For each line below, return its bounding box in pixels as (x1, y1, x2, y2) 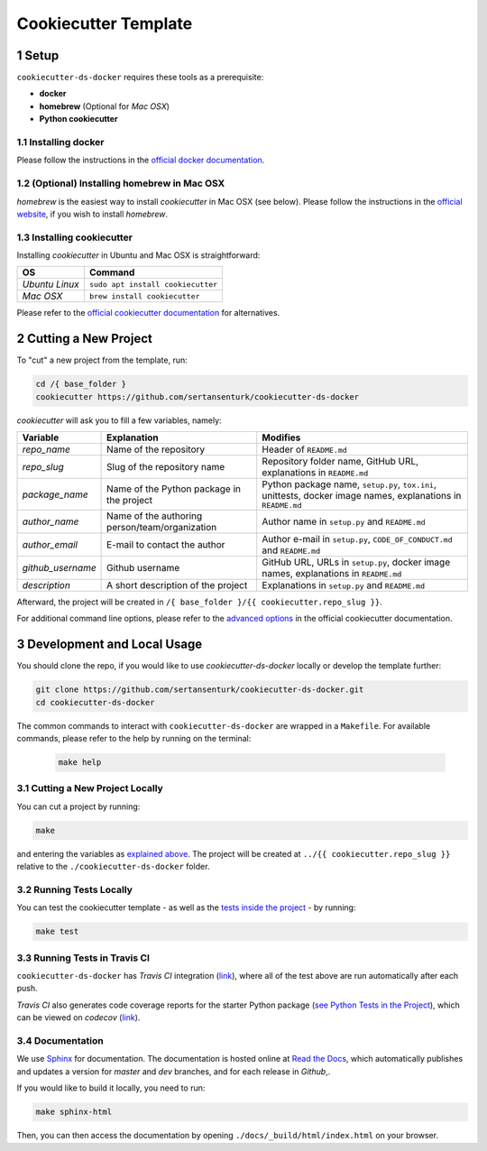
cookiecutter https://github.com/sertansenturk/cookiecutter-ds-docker (35, 391, 360, 401)
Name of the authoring (106, 510, 203, 522)
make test (35, 926, 79, 937)
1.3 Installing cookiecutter (16, 231, 133, 244)
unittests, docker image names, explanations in (262, 490, 462, 502)
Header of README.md (262, 443, 347, 456)
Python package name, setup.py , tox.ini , (262, 478, 437, 491)
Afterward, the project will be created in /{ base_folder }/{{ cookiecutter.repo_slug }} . (16, 596, 382, 608)
